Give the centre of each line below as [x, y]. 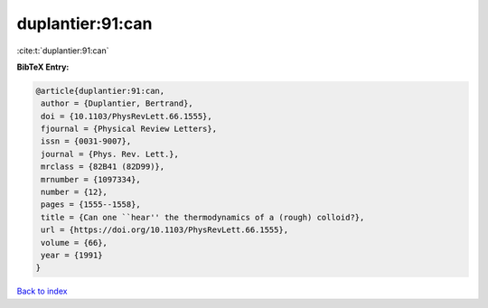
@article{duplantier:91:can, [100, 91]
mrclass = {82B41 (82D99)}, [103, 167]
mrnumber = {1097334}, [91, 179]
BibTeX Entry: [43, 67]
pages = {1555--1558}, [91, 205]
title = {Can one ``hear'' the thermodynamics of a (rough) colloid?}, [203, 217]
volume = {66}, [75, 243]
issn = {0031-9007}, [86, 141]
